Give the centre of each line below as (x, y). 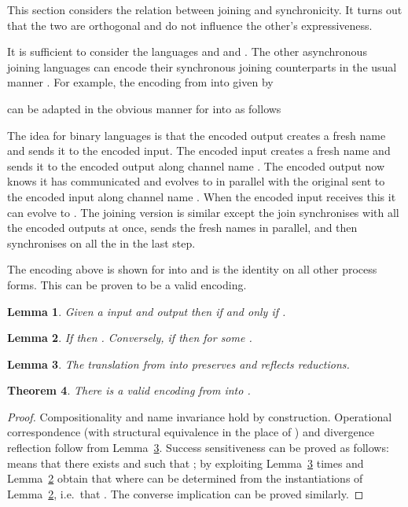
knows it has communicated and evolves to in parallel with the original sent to (196, 181)
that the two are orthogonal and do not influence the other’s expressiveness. (190, 25)
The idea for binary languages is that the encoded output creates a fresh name (197, 135)
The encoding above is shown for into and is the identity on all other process (192, 269)
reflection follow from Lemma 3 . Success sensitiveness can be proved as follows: (198, 448)
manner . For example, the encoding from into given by (140, 82)
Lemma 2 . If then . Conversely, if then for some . (130, 338)
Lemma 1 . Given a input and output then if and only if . (147, 311)
